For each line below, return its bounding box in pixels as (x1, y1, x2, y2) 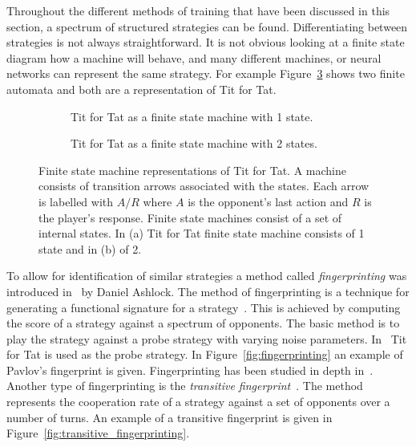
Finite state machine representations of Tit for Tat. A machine (38, 161, 346, 178)
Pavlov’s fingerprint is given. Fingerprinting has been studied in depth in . (6, 361, 374, 378)
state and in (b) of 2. (38, 240, 142, 257)
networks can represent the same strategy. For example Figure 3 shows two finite (6, 65, 405, 82)
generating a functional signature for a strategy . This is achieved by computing (6, 299, 401, 315)
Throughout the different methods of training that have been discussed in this (6, 2, 390, 18)
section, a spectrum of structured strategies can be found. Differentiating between (6, 18, 408, 35)
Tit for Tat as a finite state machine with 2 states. (71, 135, 317, 152)
